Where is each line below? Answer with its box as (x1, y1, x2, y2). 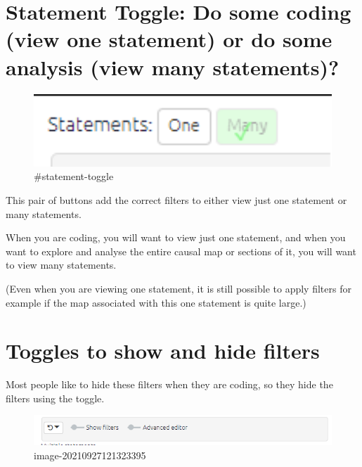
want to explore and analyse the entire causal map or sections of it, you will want (6, 243, 356, 258)
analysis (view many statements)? (6, 52, 340, 81)
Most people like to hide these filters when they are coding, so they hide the (6, 377, 333, 392)
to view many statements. (6, 257, 117, 272)
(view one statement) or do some (6, 25, 332, 53)
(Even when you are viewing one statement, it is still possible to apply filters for (6, 281, 351, 295)
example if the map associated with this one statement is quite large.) (6, 295, 306, 309)
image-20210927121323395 (34, 447, 146, 462)
